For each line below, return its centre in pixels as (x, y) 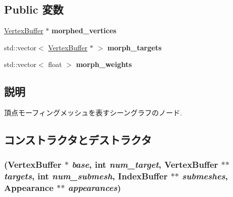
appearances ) (95, 188)
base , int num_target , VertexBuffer (145, 165)
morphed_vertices (84, 30)
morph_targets (134, 47)
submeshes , (205, 176)
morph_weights (104, 64)
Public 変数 (34, 9)
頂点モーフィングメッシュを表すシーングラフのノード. (93, 113)
